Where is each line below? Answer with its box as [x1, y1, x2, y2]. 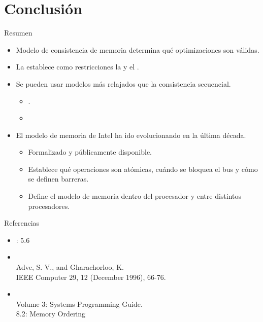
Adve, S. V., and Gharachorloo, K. [16, 262, 124, 272]
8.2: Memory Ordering [16, 308, 86, 319]
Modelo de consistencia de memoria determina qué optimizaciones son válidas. [16, 44, 259, 55]
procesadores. [28, 200, 70, 211]
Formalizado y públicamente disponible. [28, 147, 152, 157]
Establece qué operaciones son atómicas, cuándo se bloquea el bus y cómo [28, 163, 258, 174]
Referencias [4, 218, 40, 228]
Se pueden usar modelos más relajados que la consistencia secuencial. [16, 78, 231, 89]
